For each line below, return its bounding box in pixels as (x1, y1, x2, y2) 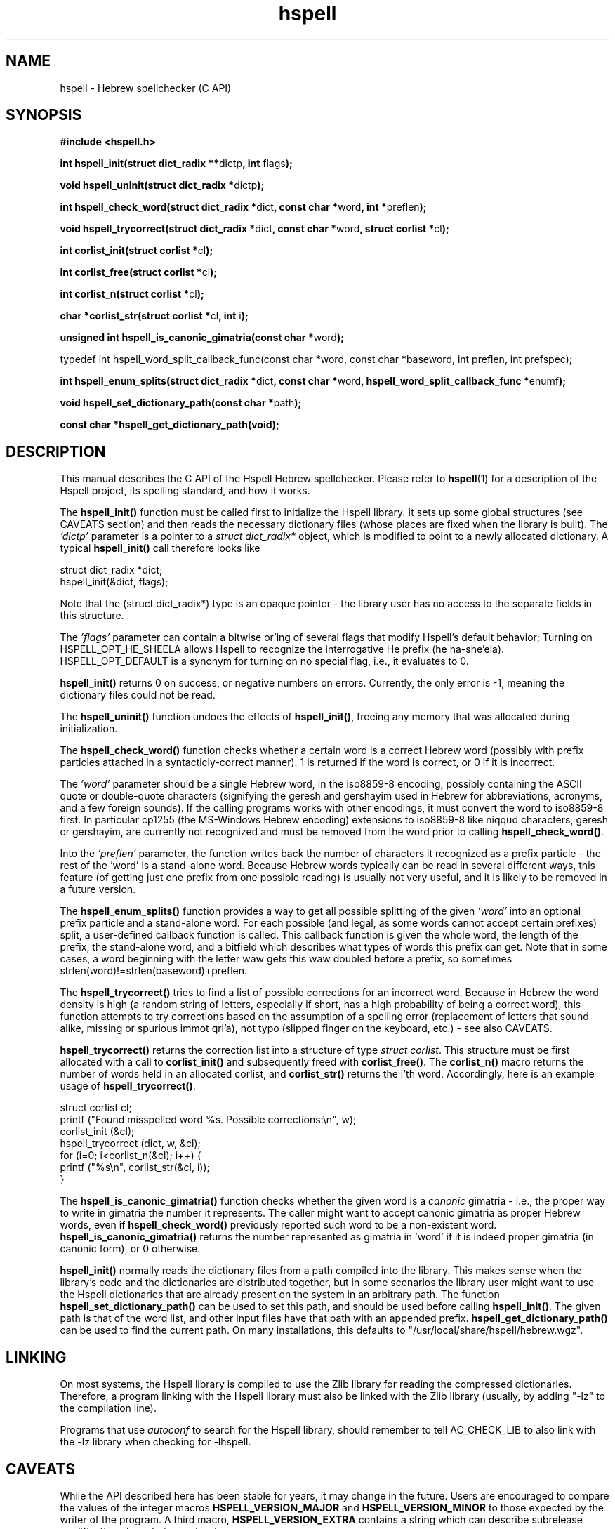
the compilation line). (60, 1402, 157, 1415)
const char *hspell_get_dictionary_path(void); (60, 418, 279, 431)
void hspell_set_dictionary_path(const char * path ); (60, 397, 302, 409)
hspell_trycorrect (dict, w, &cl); (60, 1137, 201, 1150)
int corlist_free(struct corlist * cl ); (60, 266, 218, 279)
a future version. (60, 883, 136, 896)
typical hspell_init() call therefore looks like (60, 542, 260, 555)
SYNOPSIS (6, 106, 82, 124)
